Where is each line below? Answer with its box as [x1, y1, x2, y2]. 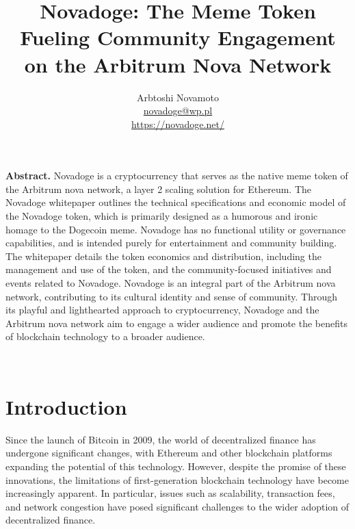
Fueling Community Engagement [20, 23, 336, 51]
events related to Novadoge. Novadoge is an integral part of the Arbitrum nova [5, 276, 336, 290]
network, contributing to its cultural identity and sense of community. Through [5, 289, 337, 303]
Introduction [5, 392, 127, 420]
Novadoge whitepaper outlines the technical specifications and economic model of [5, 195, 346, 209]
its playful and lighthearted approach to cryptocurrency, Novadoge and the [5, 302, 319, 317]
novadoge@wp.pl [143, 103, 213, 118]
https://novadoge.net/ [131, 116, 224, 131]
